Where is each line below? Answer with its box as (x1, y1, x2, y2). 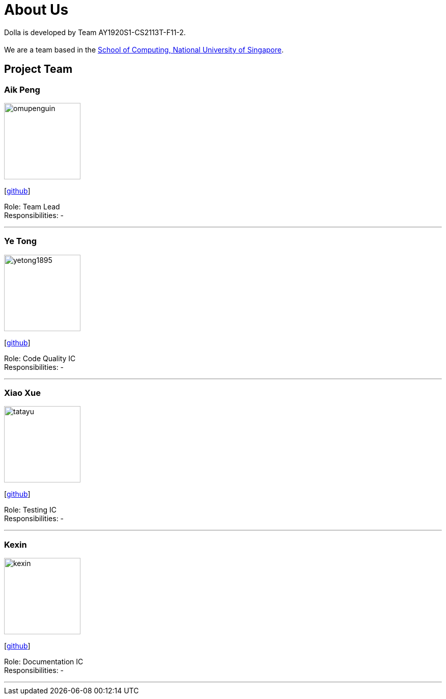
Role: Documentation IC (4, 657, 83, 666)
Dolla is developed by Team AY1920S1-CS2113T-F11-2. (4, 28, 186, 37)
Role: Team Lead (4, 202, 60, 211)
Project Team (4, 63, 73, 76)
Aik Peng (4, 84, 40, 95)
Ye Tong (4, 236, 37, 247)
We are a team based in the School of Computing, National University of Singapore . (4, 45, 284, 54)
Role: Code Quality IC (4, 354, 76, 363)
